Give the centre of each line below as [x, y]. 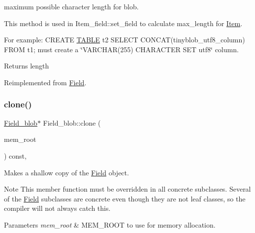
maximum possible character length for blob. [71, 6]
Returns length [27, 66]
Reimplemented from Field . [45, 82]
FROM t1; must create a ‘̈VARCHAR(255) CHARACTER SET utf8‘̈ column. [121, 49]
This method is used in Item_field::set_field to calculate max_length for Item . [123, 23]
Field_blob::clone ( [72, 122]
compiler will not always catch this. [57, 208]
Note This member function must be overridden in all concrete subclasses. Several [127, 189]
